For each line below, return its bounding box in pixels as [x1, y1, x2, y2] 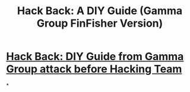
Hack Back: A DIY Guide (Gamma [17, 4, 183, 18]
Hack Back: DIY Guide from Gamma [6, 50, 184, 63]
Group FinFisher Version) [36, 17, 163, 30]
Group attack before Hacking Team [6, 63, 182, 76]
